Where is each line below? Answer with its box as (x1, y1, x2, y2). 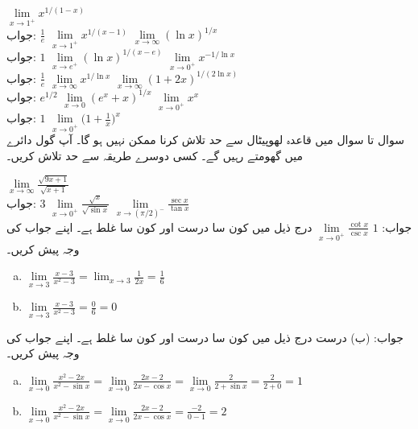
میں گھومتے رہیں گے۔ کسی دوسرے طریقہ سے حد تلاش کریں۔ (6, 146, 303, 163)
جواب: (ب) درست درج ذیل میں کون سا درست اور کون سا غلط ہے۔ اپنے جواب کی (6, 328, 404, 345)
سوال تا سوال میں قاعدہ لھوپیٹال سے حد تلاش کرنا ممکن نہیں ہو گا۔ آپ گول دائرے (6, 131, 404, 148)
